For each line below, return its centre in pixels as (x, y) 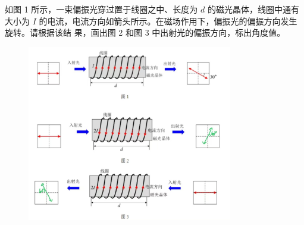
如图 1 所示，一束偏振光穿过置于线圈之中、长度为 (101, 9)
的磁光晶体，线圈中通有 (253, 9)
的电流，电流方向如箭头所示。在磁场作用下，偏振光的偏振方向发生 (168, 21)
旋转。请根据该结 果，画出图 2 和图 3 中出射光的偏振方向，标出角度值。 (145, 32)
